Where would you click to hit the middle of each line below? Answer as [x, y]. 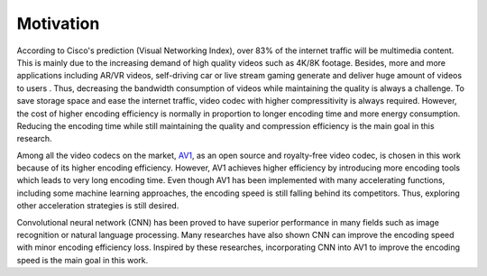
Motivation [58, 23]
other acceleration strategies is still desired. [98, 206]
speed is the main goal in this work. [83, 260]
